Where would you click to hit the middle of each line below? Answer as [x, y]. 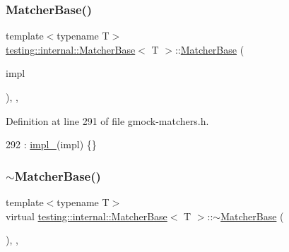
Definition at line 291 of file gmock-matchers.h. [107, 120]
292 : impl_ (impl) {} [51, 144]
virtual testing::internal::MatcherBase [87, 216]
